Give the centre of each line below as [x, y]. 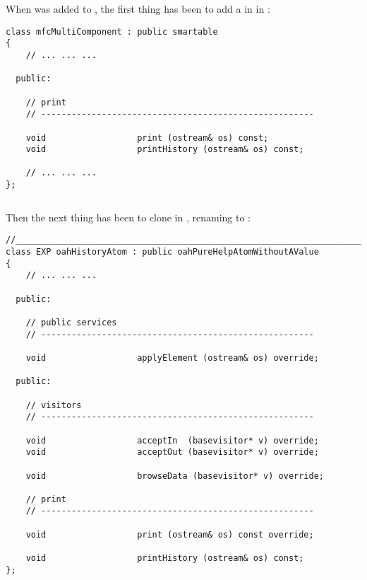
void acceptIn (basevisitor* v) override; [172, 440]
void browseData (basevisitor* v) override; [175, 476]
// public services [71, 322]
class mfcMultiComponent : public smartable [112, 31]
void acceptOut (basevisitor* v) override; [172, 452]
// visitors [54, 405]
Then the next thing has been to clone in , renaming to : [128, 217]
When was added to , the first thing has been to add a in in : [138, 8]
